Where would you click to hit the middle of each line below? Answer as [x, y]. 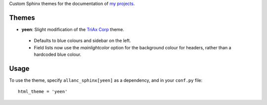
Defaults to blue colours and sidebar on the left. [82, 41]
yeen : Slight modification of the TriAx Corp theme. [73, 29]
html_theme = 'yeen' [43, 92]
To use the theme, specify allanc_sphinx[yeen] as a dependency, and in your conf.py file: [106, 80]
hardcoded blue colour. [58, 55]
